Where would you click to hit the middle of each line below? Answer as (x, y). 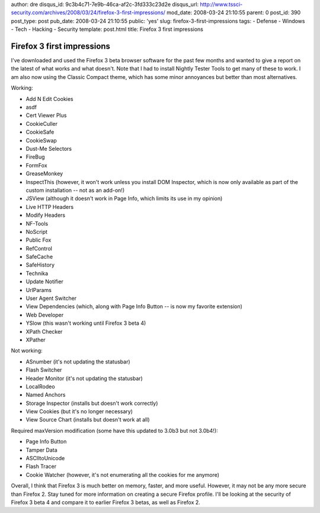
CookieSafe (40, 132)
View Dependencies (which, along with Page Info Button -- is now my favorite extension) (134, 306)
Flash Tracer (41, 467)
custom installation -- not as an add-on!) (75, 190)
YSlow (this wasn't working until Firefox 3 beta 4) (86, 323)
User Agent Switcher (51, 298)
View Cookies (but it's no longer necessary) (79, 411)
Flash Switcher (44, 370)
